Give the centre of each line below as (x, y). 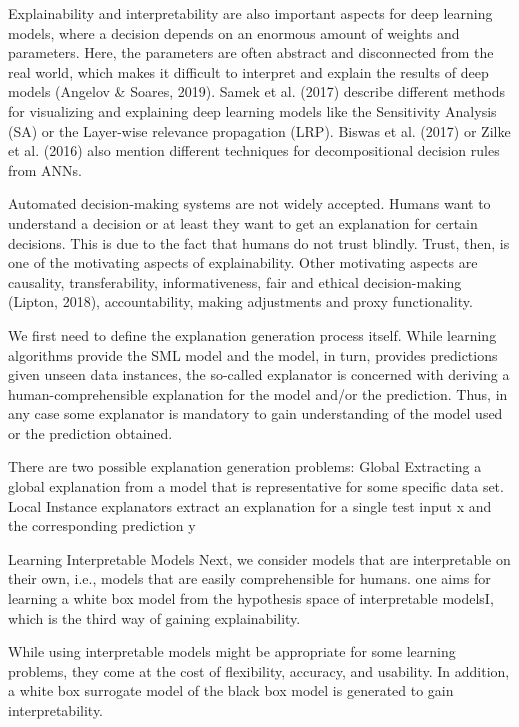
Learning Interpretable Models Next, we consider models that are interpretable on (259, 558)
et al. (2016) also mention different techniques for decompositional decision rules (254, 150)
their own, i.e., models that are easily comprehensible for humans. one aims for (249, 578)
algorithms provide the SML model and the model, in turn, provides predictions (253, 354)
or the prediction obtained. (90, 432)
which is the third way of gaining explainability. (154, 617)
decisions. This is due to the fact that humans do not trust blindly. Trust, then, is (259, 242)
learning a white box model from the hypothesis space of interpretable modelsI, (251, 598)
